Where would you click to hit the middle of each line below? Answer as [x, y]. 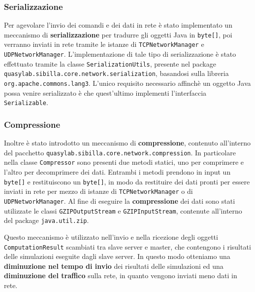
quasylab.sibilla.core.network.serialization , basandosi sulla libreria [116, 73]
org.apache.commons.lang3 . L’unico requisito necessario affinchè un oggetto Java [127, 83]
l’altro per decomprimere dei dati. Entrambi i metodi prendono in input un [117, 172]
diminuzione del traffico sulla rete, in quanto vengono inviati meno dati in [121, 275]
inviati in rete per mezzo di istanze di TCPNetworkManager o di [98, 191]
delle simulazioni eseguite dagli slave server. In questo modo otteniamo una [117, 256]
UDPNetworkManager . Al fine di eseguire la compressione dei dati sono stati [120, 201]
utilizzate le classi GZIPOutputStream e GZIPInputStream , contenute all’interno [123, 210]
